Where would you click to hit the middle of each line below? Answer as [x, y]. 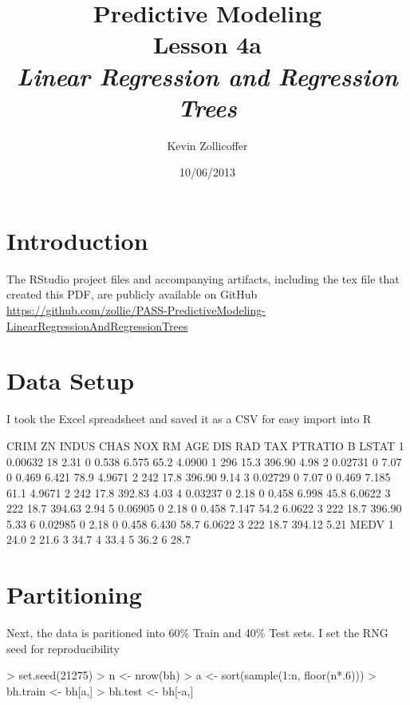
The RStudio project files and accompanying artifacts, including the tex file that [203, 278]
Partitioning [74, 594]
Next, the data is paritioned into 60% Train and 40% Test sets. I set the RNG [197, 633]
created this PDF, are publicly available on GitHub [132, 294]
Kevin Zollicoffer [207, 145]
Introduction [77, 240]
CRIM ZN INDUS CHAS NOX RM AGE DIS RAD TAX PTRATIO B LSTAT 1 [205, 445]
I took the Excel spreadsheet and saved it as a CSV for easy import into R [189, 419]
